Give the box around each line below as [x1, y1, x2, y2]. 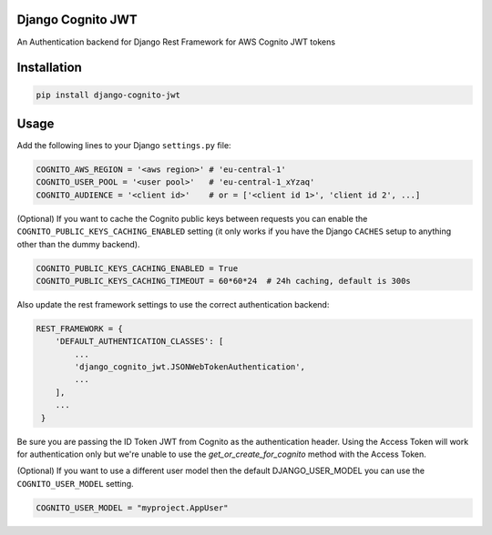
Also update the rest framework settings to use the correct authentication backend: [16, 298, 330, 309]
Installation [16, 60, 82, 76]
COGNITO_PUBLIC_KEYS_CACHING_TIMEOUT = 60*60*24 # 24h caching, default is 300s [36, 276, 412, 286]
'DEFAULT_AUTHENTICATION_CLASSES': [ [55, 337, 224, 347]
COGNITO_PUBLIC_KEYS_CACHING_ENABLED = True [36, 263, 239, 273]
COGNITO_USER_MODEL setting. [16, 478, 134, 489]
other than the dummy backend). [16, 238, 140, 249]
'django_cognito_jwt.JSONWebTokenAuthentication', [74, 362, 305, 372]
